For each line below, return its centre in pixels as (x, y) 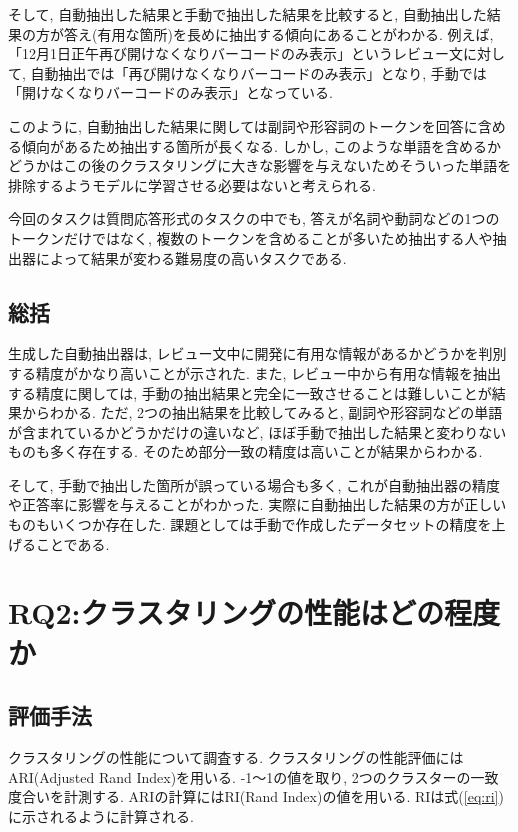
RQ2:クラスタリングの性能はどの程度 (254, 612)
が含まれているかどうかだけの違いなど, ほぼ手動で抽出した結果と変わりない (257, 431)
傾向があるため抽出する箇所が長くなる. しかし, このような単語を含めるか (261, 145)
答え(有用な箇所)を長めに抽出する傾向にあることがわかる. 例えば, (278, 33)
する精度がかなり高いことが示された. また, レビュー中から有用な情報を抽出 (255, 372)
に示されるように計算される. (101, 815)
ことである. (72, 543)
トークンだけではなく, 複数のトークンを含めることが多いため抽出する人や (250, 237)
